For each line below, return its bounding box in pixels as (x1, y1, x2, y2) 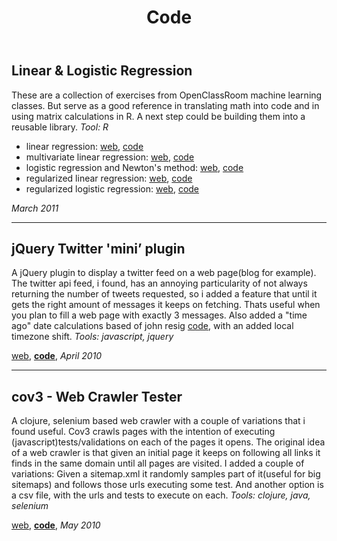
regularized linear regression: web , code (25, 172, 193, 184)
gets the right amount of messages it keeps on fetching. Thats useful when (11, 299, 321, 311)
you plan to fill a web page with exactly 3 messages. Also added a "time (11, 309, 308, 321)
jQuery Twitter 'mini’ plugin (11, 241, 186, 257)
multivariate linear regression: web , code (25, 151, 195, 163)
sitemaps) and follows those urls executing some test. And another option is (11, 479, 324, 491)
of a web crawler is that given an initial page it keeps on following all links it (11, 447, 321, 459)
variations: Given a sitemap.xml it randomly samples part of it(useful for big (11, 468, 321, 480)
